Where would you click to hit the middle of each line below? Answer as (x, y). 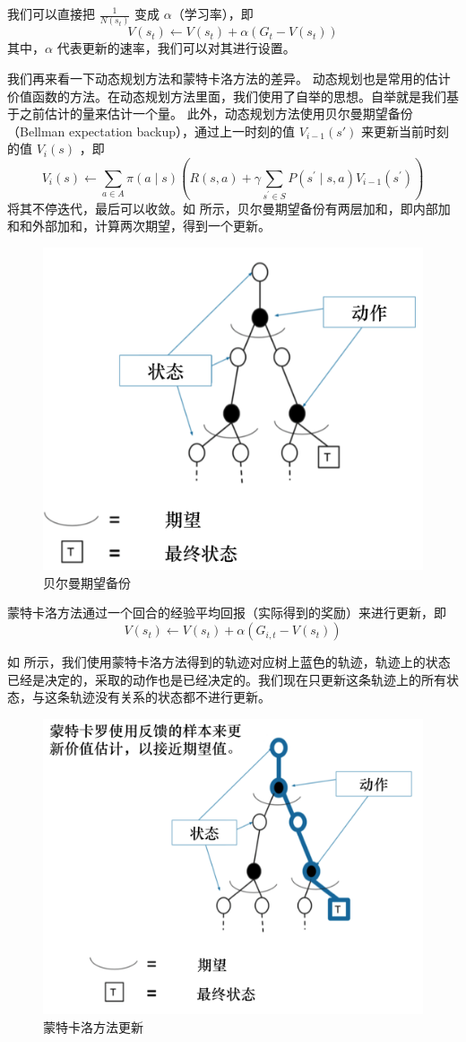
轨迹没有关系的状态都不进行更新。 (170, 697)
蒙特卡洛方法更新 (93, 1027)
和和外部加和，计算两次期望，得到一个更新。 (139, 226)
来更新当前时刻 (406, 131)
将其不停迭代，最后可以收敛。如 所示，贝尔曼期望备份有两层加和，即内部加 (229, 208)
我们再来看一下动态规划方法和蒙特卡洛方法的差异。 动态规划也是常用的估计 (229, 78)
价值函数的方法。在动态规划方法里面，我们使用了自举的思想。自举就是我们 (227, 96)
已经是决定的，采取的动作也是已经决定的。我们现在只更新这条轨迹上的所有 (227, 679)
